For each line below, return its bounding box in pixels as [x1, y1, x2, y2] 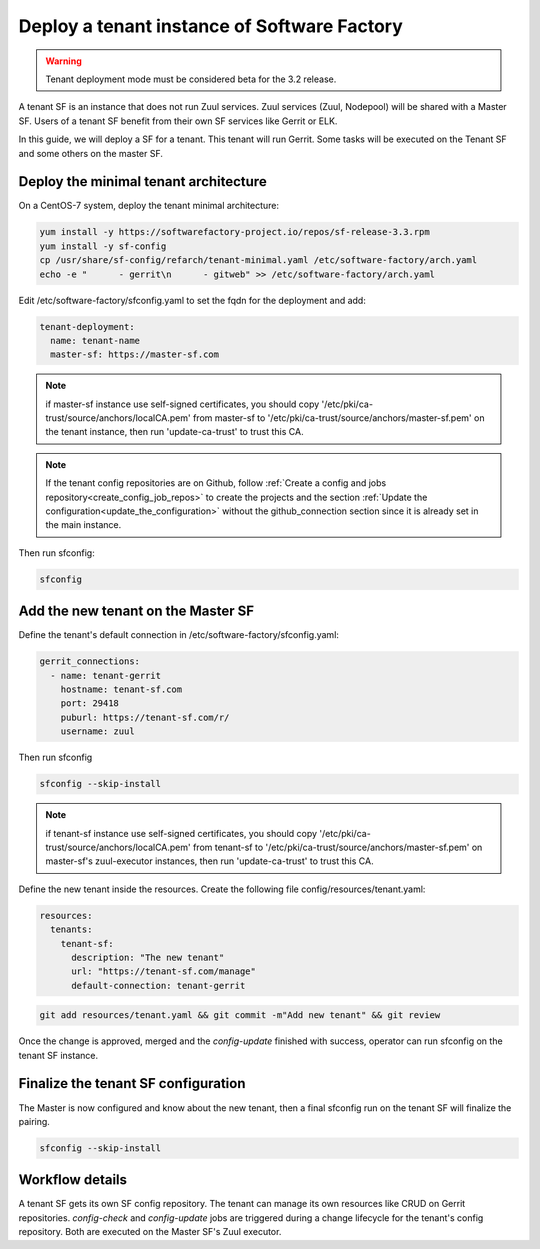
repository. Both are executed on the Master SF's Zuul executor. [18, 1226, 282, 1238]
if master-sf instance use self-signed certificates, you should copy [45, 398, 320, 410]
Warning [45, 55, 82, 67]
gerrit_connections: [39, 656, 140, 667]
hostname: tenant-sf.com [60, 684, 183, 695]
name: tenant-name [50, 335, 140, 346]
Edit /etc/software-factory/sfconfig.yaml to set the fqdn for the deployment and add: [18, 294, 367, 306]
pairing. [18, 1115, 50, 1127]
